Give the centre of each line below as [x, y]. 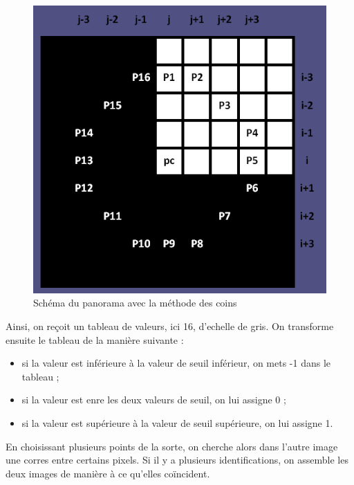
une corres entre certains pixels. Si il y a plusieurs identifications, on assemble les [177, 460]
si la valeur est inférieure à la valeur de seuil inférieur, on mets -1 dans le [176, 363]
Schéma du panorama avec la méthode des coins [135, 303]
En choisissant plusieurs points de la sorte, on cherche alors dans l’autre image [172, 446]
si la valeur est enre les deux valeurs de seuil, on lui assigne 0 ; [154, 400]
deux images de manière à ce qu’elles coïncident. [108, 473]
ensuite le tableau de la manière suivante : [95, 339]
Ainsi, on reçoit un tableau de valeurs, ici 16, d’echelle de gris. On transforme [170, 326]
